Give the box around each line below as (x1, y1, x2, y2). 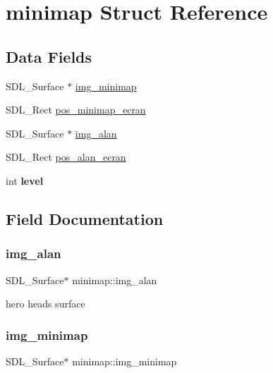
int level (6, 173, 44, 188)
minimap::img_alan (72, 272, 157, 287)
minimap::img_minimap (72, 353, 177, 368)
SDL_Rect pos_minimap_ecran (6, 102, 146, 117)
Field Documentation (6, 207, 164, 229)
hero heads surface (6, 296, 85, 311)
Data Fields (6, 45, 92, 67)
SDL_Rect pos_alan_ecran (6, 149, 126, 164)
